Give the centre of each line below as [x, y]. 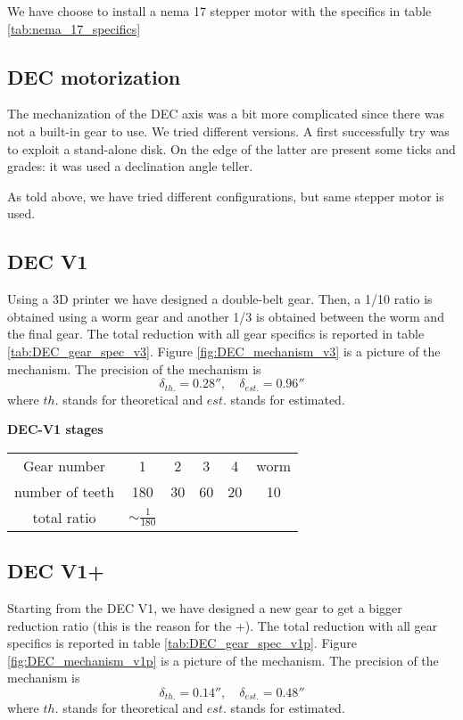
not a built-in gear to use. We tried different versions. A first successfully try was [228, 131]
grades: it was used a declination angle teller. [130, 166]
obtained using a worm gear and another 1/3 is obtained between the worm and [226, 316]
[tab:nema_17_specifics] [74, 28]
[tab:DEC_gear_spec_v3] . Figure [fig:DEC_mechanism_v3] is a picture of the [224, 351]
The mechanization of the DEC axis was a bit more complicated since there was [226, 114]
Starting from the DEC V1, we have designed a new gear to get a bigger [205, 607]
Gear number [64, 465]
